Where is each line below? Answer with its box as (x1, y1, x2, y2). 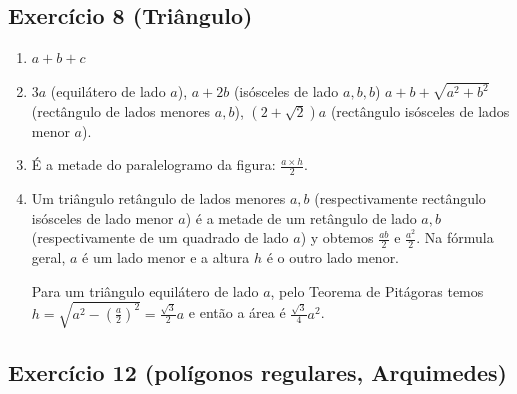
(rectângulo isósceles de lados (330, 100, 510, 121)
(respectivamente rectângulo (314, 188, 486, 209)
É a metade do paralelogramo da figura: (31, 154, 276, 175)
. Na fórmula (416, 227, 494, 248)
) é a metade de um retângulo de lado (185, 207, 417, 228)
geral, (31, 247, 66, 268)
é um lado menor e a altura (82, 247, 250, 268)
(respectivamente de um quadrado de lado (31, 227, 289, 248)
